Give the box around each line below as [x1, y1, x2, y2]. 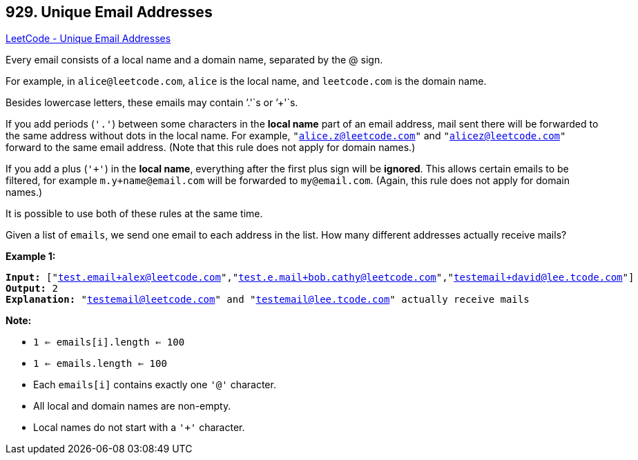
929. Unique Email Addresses [6, 3, 213, 21]
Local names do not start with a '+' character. [33, 421, 245, 434]
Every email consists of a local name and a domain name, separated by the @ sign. [6, 54, 383, 66]
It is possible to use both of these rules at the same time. [6, 208, 263, 220]
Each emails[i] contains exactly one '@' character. [33, 379, 276, 391]
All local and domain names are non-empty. [33, 400, 231, 412]
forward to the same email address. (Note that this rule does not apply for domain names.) [6, 141, 416, 154]
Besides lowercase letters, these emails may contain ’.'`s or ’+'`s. [6, 97, 298, 109]
